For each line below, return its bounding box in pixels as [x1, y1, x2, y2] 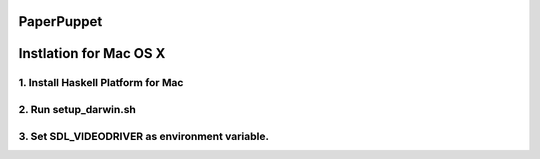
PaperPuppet [18, 13, 103, 30]
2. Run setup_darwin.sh [18, 102, 137, 116]
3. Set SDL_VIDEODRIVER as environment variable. [18, 129, 270, 143]
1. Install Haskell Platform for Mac [18, 76, 184, 90]
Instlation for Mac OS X [18, 45, 166, 62]
